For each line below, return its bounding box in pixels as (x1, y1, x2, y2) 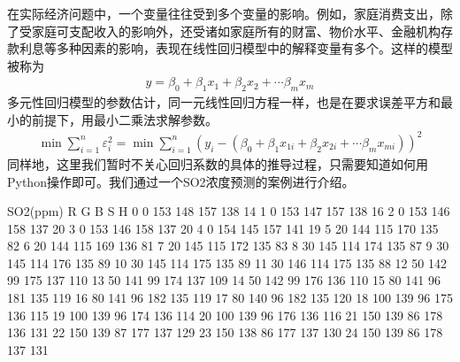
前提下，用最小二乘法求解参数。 (31, 110, 218, 128)
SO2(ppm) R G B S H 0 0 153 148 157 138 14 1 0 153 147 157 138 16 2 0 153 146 (7, 202, 450, 220)
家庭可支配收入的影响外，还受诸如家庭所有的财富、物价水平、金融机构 (31, 21, 441, 40)
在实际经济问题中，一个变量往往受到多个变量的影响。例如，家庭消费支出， (7, 4, 441, 22)
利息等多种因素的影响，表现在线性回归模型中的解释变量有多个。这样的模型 (19, 39, 453, 58)
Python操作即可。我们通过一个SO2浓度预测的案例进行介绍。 (7, 172, 355, 190)
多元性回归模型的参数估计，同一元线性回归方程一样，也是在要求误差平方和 (7, 93, 441, 112)
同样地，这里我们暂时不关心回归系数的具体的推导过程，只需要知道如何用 (7, 154, 428, 173)
